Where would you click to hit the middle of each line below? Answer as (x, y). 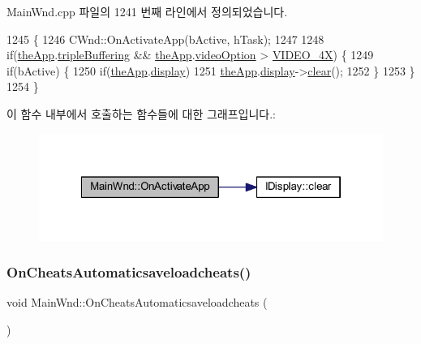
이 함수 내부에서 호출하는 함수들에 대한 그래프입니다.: (141, 113)
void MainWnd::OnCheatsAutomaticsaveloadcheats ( (137, 302)
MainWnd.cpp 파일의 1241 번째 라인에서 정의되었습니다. (147, 11)
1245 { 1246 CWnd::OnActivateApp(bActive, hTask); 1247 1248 (165, 39)
